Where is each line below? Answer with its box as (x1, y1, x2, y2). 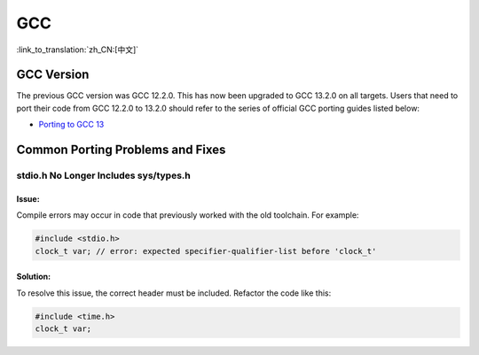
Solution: (16, 271, 51, 282)
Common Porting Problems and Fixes (16, 143, 226, 158)
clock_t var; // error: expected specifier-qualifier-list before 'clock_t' (35, 246, 377, 256)
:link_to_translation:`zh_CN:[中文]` (16, 44, 139, 55)
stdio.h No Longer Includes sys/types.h (16, 169, 191, 181)
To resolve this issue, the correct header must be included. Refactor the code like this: (16, 288, 332, 298)
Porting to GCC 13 (38, 120, 105, 130)
